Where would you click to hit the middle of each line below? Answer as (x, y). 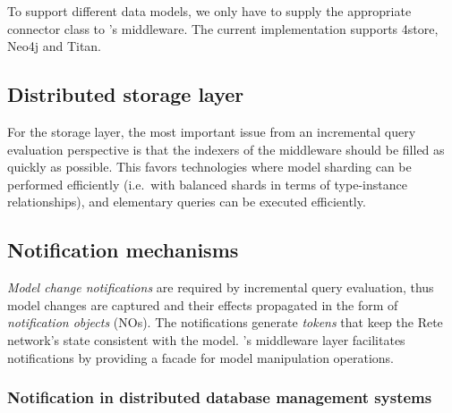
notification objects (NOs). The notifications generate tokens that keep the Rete (225, 322)
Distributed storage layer (126, 94)
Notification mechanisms (123, 250)
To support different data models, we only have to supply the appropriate (209, 11)
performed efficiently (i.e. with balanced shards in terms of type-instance (207, 184)
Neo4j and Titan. (55, 46)
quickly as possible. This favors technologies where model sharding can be (209, 167)
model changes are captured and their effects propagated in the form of (203, 304)
